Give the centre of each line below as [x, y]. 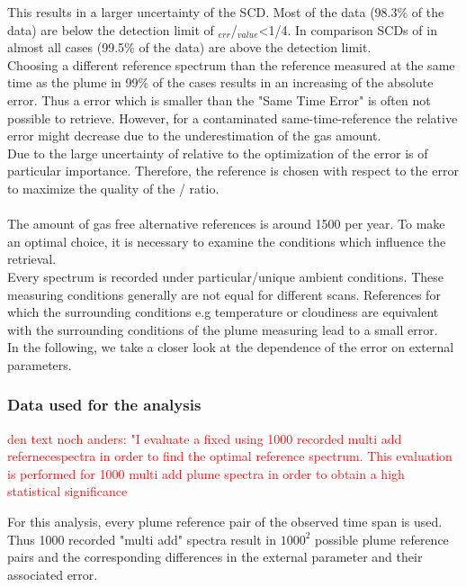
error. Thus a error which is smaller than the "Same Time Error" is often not [219, 99]
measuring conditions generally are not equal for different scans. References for [224, 294]
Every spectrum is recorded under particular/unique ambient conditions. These [225, 276]
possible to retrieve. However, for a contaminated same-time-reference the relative [233, 117]
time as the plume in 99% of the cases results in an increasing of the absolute [220, 82]
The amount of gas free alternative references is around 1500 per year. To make [226, 224]
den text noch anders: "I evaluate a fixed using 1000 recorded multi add [205, 438]
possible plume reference [382, 539]
